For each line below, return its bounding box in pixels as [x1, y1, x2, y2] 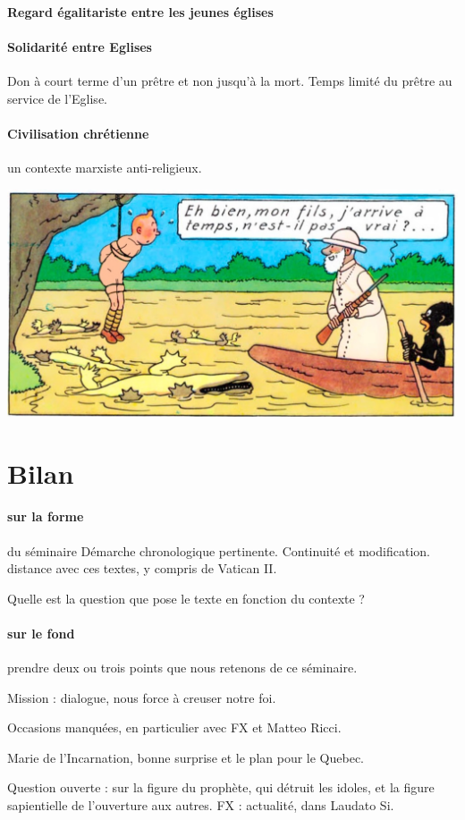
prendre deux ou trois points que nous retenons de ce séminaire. [7, 658, 358, 677]
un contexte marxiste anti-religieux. [7, 157, 202, 176]
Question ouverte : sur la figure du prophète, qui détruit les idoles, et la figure [7, 778, 435, 797]
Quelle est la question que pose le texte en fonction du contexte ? [7, 588, 365, 607]
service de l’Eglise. [7, 89, 107, 107]
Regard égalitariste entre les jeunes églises [7, 2, 274, 21]
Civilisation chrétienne [7, 123, 149, 142]
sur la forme [7, 507, 84, 526]
